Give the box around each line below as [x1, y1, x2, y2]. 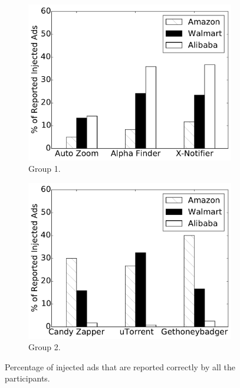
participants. [5, 372, 50, 384]
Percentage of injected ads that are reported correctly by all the [5, 360, 235, 373]
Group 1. [28, 162, 61, 175]
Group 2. [28, 341, 61, 353]
